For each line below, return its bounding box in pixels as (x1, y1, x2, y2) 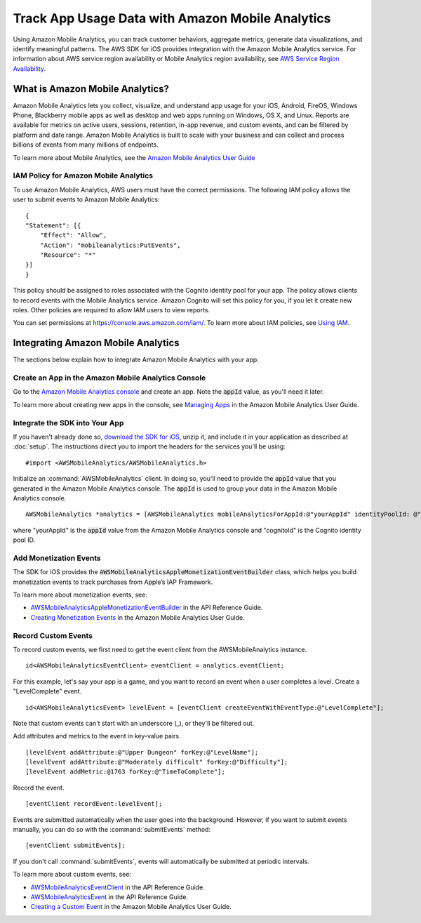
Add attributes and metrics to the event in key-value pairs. (13, 732, 181, 741)
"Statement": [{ (25, 221, 81, 230)
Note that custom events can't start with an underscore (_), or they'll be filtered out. (13, 719, 255, 727)
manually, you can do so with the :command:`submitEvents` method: (13, 825, 210, 834)
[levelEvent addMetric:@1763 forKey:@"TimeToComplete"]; (25, 768, 226, 776)
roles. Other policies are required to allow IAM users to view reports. (13, 306, 210, 314)
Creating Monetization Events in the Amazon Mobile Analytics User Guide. (30, 613, 245, 621)
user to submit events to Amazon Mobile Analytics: (13, 195, 160, 204)
